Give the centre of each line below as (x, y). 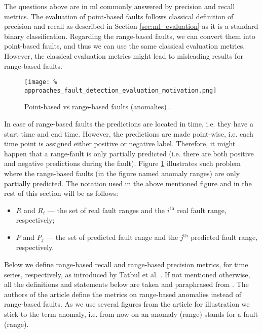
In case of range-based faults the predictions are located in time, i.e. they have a (129, 124)
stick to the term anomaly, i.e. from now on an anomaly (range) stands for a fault (131, 314)
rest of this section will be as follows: (61, 193)
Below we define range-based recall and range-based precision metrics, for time (126, 264)
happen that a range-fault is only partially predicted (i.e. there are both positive (129, 153)
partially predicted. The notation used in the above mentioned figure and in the (128, 183)
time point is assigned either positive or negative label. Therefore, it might (120, 143)
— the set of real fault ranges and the (106, 210)
